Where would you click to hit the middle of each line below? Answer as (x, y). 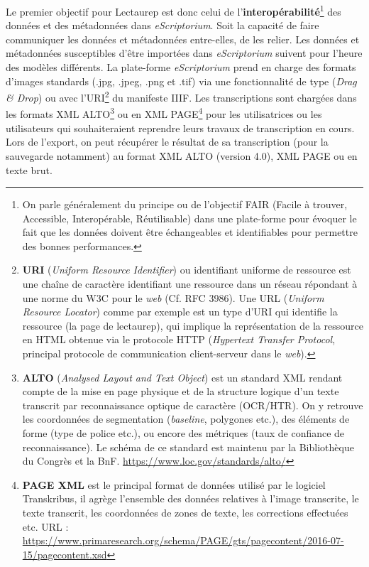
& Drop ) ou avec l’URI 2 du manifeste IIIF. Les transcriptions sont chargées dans (181, 96)
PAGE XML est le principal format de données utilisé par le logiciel (174, 484)
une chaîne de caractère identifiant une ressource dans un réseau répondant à (190, 284)
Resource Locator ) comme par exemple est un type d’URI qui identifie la (180, 312)
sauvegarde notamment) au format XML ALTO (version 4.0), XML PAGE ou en (182, 155)
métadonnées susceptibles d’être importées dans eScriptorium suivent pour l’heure (184, 53)
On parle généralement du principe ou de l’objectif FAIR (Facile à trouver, (185, 204)
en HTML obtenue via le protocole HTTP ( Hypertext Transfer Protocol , (179, 339)
